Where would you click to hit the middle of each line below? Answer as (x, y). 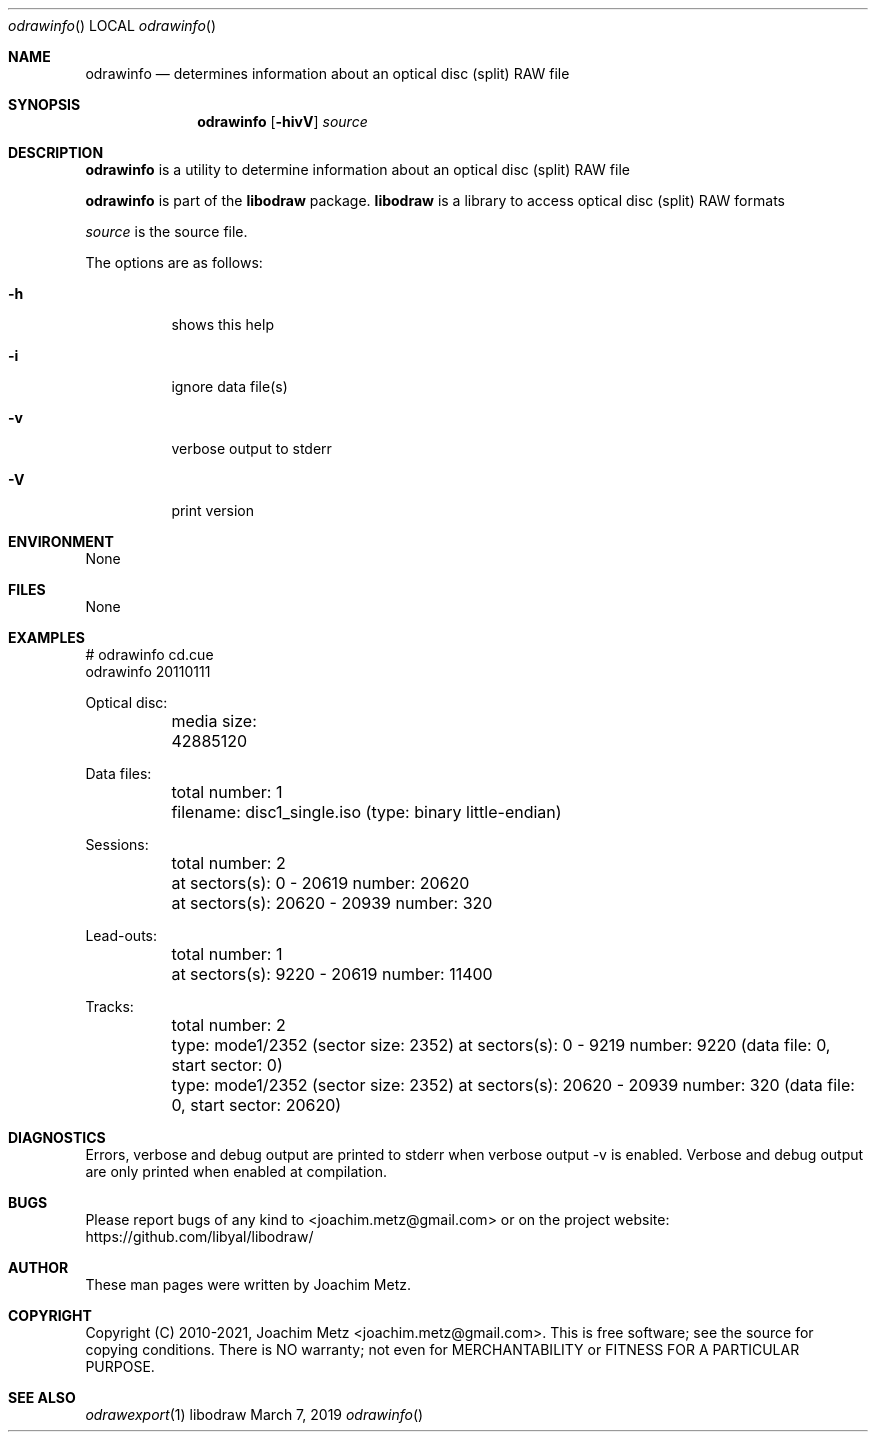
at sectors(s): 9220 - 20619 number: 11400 (332, 974)
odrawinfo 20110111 (148, 671)
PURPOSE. (120, 1366)
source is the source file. (166, 231)
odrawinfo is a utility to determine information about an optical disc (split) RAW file (357, 169)
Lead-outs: (121, 935)
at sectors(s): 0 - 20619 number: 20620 (320, 883)
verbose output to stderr (251, 448)
